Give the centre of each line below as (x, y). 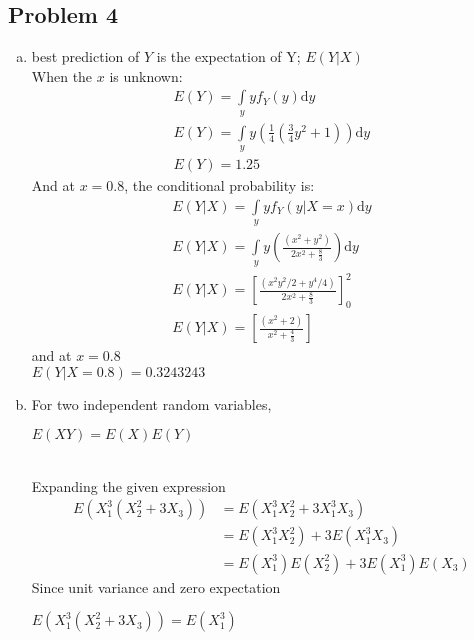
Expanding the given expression (128, 485)
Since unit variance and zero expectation (156, 586)
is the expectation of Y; (228, 56)
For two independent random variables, (151, 403)
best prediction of (85, 56)
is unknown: (146, 75)
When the (62, 75)
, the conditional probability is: (219, 185)
